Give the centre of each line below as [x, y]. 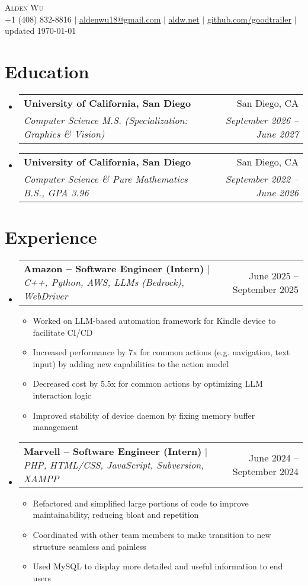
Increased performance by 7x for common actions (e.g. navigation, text [161, 352]
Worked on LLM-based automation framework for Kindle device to [154, 321]
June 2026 [277, 192]
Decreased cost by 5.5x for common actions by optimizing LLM [148, 383]
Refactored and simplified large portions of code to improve [141, 503]
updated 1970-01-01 [41, 31]
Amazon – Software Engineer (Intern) [114, 269]
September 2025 [265, 289]
